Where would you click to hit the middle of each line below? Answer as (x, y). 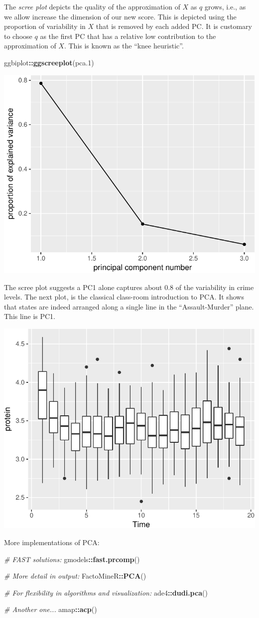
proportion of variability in (45, 26)
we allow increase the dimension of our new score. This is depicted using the (120, 16)
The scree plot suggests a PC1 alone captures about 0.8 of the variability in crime (129, 287)
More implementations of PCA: (52, 542)
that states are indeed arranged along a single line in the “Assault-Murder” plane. (129, 306)
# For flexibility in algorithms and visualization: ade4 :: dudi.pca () (106, 592)
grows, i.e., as (225, 6)
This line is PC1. (30, 316)
